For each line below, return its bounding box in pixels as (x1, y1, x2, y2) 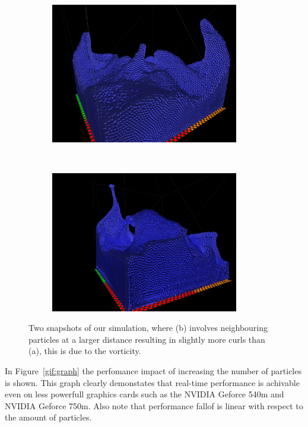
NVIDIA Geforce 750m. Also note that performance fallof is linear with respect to (5, 399, 303, 412)
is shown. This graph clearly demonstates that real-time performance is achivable (5, 376, 300, 388)
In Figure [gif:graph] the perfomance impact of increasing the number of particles (5, 364, 301, 377)
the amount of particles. (5, 411, 92, 423)
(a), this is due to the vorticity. (28, 345, 141, 357)
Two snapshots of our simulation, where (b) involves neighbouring (28, 321, 268, 334)
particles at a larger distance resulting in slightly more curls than (28, 333, 265, 345)
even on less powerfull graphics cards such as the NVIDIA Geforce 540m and (5, 388, 284, 400)
